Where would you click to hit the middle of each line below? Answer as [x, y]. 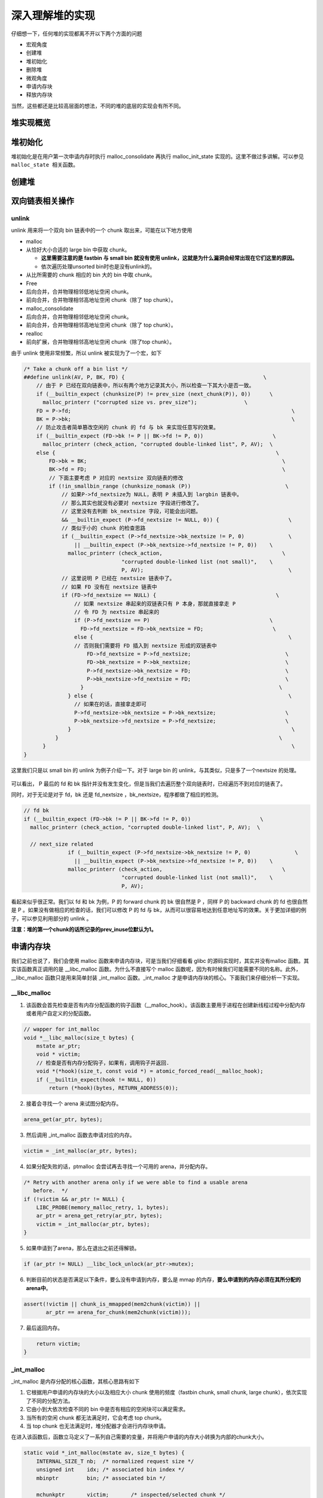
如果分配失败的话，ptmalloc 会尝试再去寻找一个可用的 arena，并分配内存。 [118, 1166]
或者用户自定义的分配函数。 [60, 1013]
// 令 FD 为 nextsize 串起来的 [117, 612]
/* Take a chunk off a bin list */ [76, 369]
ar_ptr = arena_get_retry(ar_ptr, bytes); [99, 1216]
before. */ [51, 1191]
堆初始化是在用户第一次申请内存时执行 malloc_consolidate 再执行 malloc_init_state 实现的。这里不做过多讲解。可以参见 [158, 156]
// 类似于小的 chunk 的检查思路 [103, 528]
